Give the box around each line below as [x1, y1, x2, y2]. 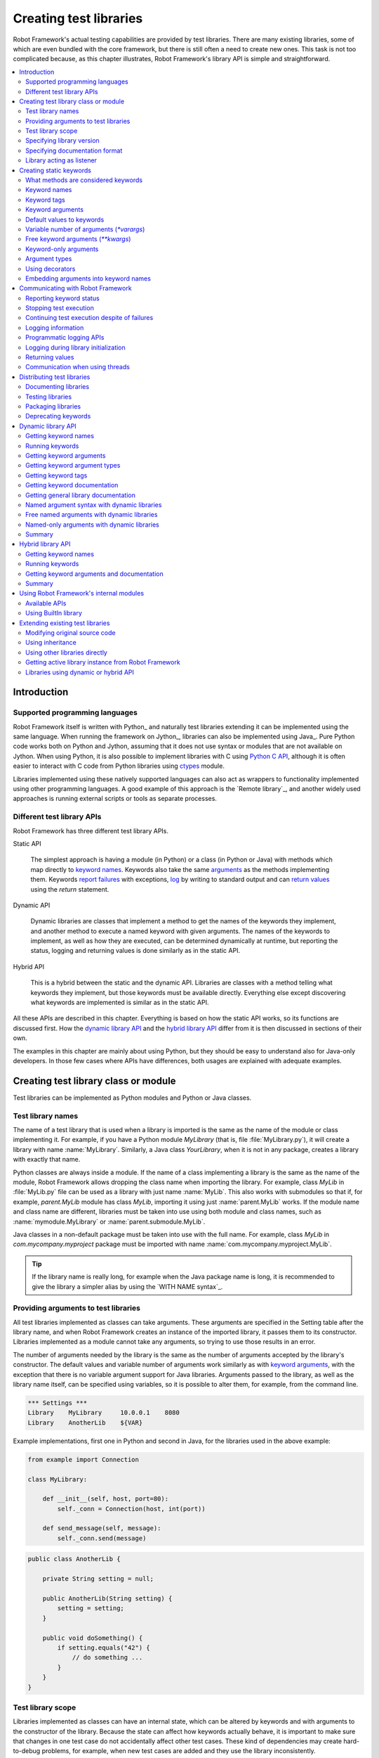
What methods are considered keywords [25, 176, 143, 184]
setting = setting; [57, 1604, 124, 1612]
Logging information [25, 323, 84, 332]
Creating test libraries [13, 11, 143, 26]
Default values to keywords [25, 215, 105, 224]
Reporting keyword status [25, 294, 100, 302]
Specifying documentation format [25, 146, 123, 155]
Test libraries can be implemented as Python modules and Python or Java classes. [13, 1093, 252, 1102]
